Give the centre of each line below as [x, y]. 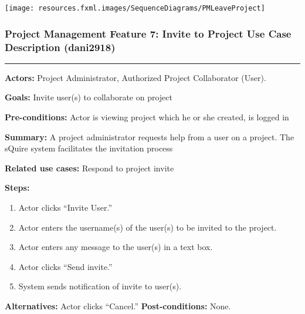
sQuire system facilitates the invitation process [89, 148]
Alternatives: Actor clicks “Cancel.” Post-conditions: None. [118, 305]
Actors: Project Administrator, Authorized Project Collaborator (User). [135, 77]
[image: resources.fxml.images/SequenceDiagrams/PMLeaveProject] [135, 8]
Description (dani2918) [60, 47]
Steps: [17, 188]
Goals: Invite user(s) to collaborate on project [89, 97]
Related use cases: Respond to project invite [89, 168]
